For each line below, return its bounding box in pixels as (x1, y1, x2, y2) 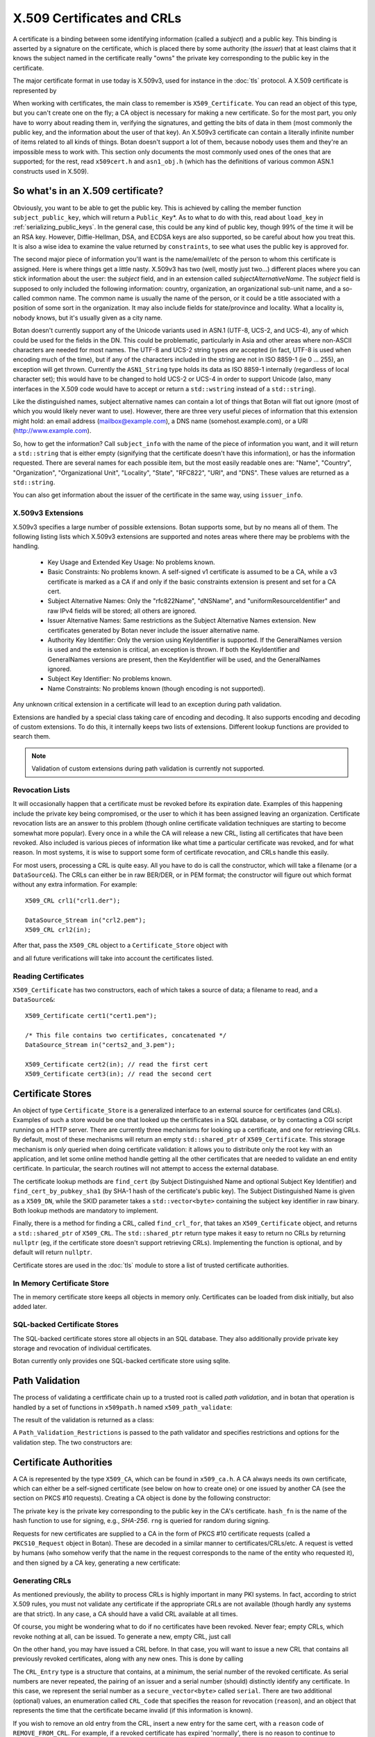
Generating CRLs (12, 1576, 72, 1586)
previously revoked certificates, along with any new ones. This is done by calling (12, 1654, 243, 1663)
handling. (12, 542, 40, 550)
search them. (12, 732, 51, 741)
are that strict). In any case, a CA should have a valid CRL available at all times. (12, 1609, 238, 1618)
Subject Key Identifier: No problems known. (47, 675, 172, 683)
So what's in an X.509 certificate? (12, 185, 164, 197)
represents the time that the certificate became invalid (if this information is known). (12, 1706, 253, 1715)
